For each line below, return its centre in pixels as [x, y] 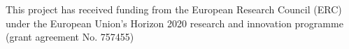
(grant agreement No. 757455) [70, 37]
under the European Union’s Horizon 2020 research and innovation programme [174, 23]
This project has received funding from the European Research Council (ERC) [174, 9]
